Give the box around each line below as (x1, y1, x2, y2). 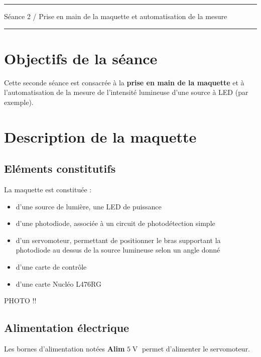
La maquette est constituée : (4, 184, 92, 195)
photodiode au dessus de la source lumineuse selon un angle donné (16, 245, 220, 255)
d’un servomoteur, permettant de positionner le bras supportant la (16, 234, 221, 245)
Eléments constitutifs (4, 161, 116, 176)
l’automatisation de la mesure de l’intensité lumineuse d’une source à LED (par (4, 87, 248, 97)
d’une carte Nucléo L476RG (16, 278, 101, 289)
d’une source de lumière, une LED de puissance (16, 201, 162, 211)
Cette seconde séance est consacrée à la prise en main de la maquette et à (4, 77, 244, 87)
